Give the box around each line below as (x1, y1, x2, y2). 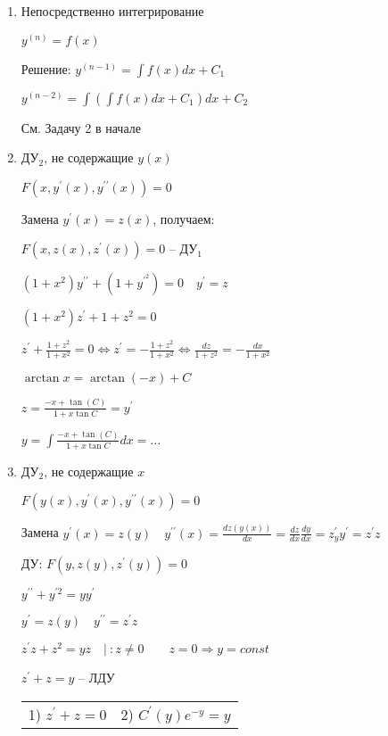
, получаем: (153, 209, 215, 227)
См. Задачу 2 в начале (21, 118, 141, 136)
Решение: (21, 59, 71, 78)
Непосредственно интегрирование (21, 2, 204, 20)
